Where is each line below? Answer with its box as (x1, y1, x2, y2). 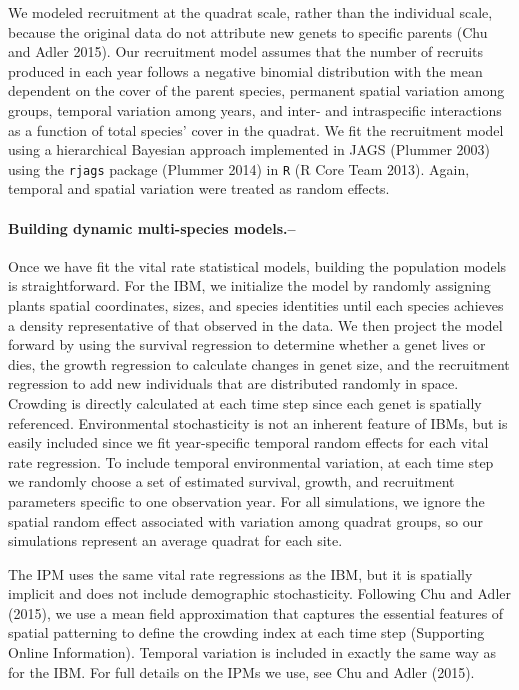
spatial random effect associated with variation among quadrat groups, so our (8, 510, 484, 531)
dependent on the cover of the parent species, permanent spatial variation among (8, 80, 505, 101)
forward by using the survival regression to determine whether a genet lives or (8, 334, 486, 355)
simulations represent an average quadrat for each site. (8, 530, 343, 551)
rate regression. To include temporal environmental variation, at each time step (8, 451, 494, 472)
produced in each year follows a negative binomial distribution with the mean (8, 60, 483, 81)
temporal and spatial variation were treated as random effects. (8, 178, 390, 199)
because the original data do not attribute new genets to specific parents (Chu (8, 21, 488, 42)
